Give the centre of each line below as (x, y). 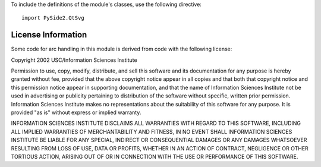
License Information (49, 35)
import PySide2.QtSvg (53, 18)
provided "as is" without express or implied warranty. (76, 112)
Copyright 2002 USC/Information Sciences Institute (74, 60)
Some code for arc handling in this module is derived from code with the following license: (122, 49)
